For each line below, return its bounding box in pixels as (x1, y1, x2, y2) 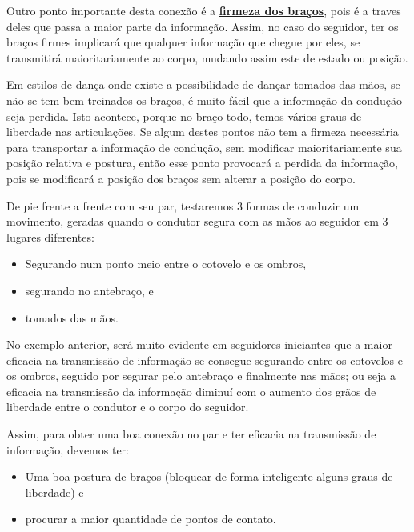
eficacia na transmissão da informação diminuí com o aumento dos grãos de (6, 382, 376, 399)
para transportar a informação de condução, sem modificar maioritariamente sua (6, 138, 402, 155)
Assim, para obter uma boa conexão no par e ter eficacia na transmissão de (6, 426, 376, 442)
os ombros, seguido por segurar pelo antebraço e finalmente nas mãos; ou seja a (6, 367, 396, 384)
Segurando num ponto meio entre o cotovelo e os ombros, (25, 255, 307, 272)
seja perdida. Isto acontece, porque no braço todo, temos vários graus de (6, 107, 362, 124)
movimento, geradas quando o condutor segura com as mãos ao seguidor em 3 (6, 213, 388, 230)
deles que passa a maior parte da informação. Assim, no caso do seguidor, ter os (6, 18, 399, 34)
